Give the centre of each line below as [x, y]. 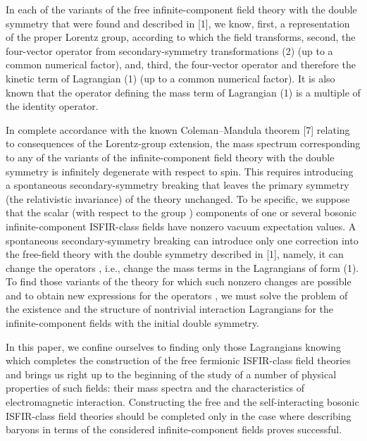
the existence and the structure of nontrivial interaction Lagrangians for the [170, 309]
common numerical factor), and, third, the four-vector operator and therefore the [181, 64]
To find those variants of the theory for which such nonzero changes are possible [179, 281]
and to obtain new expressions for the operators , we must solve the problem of [177, 295]
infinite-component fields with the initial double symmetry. [132, 323]
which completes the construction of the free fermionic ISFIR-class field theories [178, 360]
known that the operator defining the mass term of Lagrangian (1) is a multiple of [183, 92]
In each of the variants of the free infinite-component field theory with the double [181, 9]
